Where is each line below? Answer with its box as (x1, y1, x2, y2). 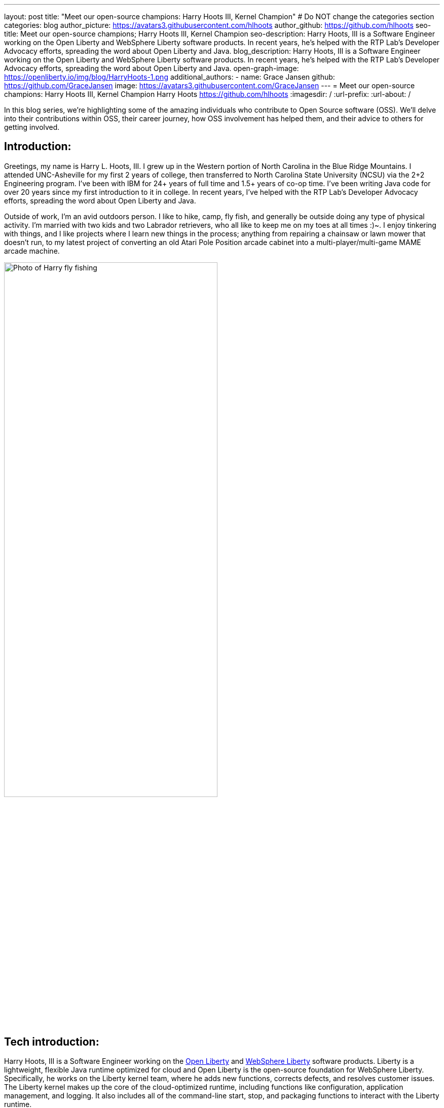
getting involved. (4, 123, 60, 131)
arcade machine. (4, 246, 60, 255)
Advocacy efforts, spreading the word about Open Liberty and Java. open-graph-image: (4, 64, 299, 73)
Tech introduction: (4, 1035, 99, 1048)
